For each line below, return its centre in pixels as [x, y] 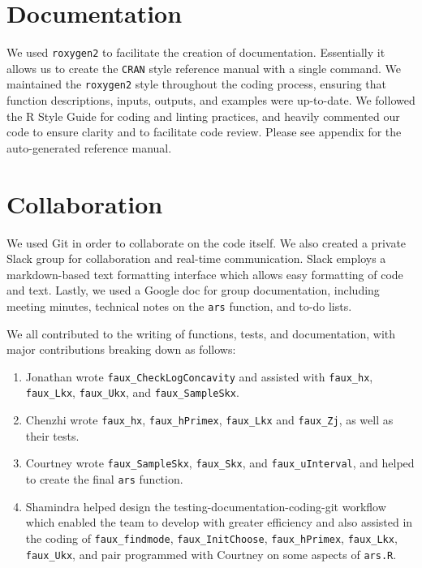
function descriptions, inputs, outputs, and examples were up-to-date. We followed [211, 100]
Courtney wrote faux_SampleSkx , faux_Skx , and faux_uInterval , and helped [220, 463]
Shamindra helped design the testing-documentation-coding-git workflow [206, 506]
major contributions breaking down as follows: [121, 349]
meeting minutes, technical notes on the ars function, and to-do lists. [179, 306]
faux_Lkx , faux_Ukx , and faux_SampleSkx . [132, 392]
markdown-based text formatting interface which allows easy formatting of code [205, 274]
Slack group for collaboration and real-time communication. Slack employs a [196, 258]
